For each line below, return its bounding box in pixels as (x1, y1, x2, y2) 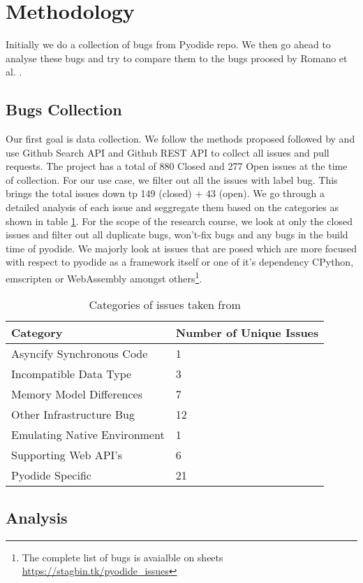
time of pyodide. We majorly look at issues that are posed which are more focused (6, 240, 357, 255)
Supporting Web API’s (11, 447, 123, 463)
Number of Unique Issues (175, 324, 319, 341)
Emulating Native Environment (11, 426, 165, 443)
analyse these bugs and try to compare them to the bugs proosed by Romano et (6, 50, 348, 65)
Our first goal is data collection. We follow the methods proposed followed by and (6, 131, 355, 146)
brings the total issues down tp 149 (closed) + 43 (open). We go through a (6, 186, 325, 201)
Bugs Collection (6, 99, 122, 120)
